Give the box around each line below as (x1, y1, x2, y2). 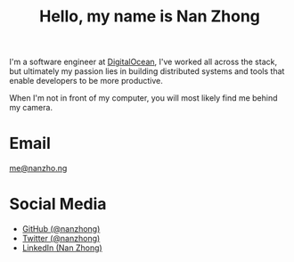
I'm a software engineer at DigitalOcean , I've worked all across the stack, (9, 56, 278, 68)
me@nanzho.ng (9, 163, 68, 174)
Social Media (9, 194, 107, 215)
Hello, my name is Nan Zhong (38, 6, 261, 27)
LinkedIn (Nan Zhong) (21, 242, 102, 253)
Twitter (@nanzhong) (21, 233, 101, 244)
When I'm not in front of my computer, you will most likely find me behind (9, 93, 278, 103)
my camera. (9, 102, 53, 113)
